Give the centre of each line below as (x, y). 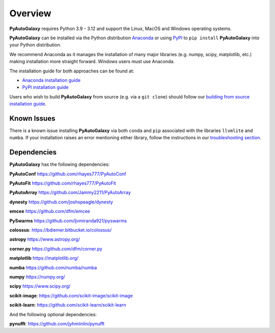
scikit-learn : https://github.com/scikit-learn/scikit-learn (68, 305)
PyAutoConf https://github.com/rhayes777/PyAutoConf (68, 174)
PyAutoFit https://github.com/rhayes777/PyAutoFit (63, 183)
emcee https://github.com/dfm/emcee (50, 211)
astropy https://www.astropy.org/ (45, 239)
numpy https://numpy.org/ (37, 277)
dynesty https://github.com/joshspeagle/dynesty (61, 202)
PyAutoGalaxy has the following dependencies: (60, 164)
